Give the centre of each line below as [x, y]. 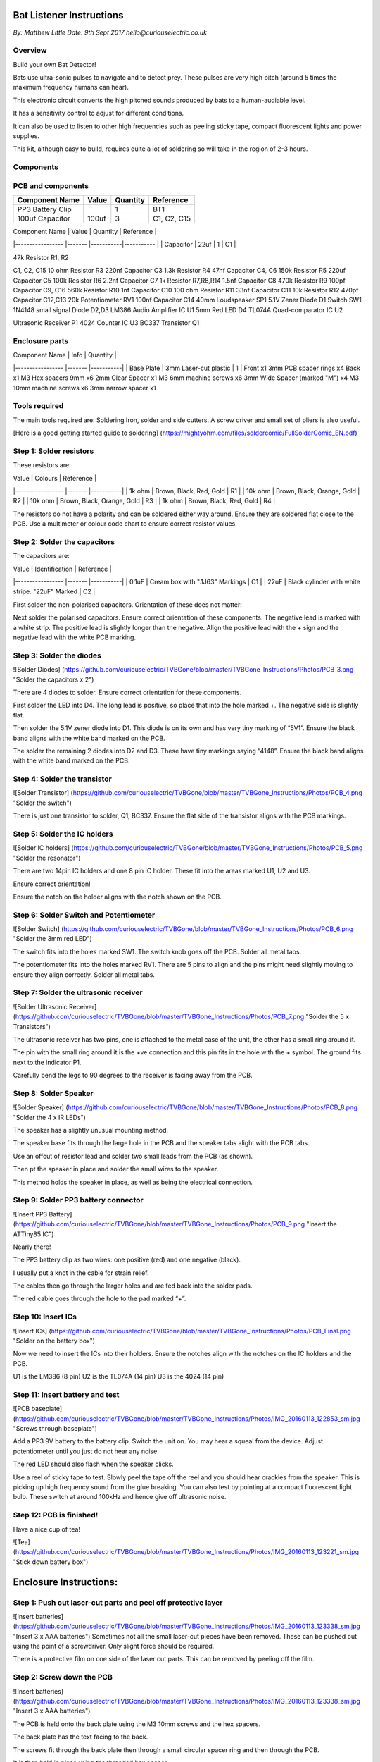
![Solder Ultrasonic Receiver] [55, 1006]
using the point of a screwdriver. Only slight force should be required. [114, 1646]
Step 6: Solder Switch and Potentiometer [84, 915]
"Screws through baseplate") [55, 1429]
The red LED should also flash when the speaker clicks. [93, 1464]
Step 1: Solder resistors [53, 451]
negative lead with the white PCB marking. [75, 637]
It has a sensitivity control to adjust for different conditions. [99, 113]
